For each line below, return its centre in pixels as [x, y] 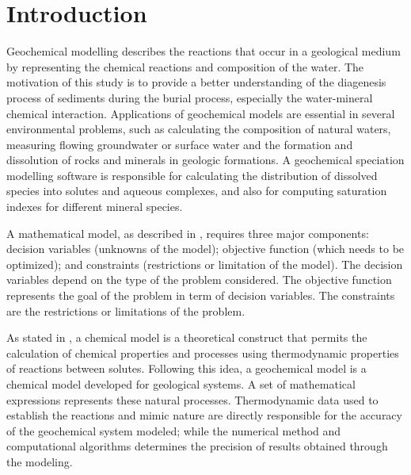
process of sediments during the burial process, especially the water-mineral [190, 97]
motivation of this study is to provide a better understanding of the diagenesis [196, 82]
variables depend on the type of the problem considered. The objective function [199, 280]
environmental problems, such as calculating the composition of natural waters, [199, 129]
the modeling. [40, 461]
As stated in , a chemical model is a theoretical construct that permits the [187, 337]
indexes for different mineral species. [95, 207]
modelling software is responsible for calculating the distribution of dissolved [192, 175]
